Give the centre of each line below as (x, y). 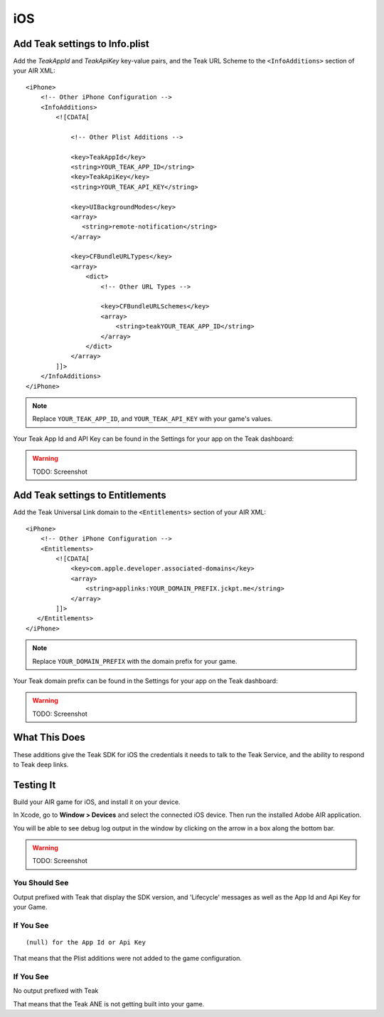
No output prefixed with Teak (56, 991)
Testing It (34, 784)
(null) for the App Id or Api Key (86, 942)
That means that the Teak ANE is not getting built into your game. (109, 1003)
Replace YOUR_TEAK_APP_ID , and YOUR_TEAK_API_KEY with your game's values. (153, 419)
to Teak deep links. (41, 764)
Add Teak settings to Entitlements (90, 495)
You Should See (41, 883)
